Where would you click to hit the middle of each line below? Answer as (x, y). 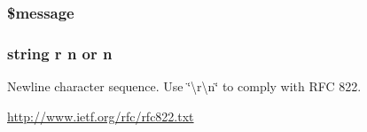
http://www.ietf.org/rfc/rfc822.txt (101, 116)
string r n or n (60, 53)
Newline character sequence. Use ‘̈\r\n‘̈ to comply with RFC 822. (184, 86)
